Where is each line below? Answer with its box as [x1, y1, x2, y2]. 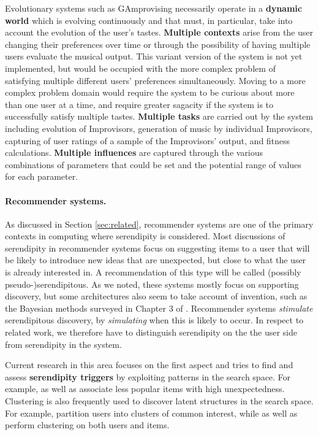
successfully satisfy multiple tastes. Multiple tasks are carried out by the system [5, 110, 313, 123]
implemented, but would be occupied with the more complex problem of [5, 61, 276, 74]
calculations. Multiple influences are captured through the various [5, 146, 263, 159]
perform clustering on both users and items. [5, 418, 170, 431]
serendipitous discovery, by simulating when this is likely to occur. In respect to [5, 314, 304, 326]
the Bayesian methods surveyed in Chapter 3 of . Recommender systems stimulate [5, 301, 313, 314]
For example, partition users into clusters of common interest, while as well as [5, 406, 298, 419]
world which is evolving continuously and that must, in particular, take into [5, 13, 293, 26]
